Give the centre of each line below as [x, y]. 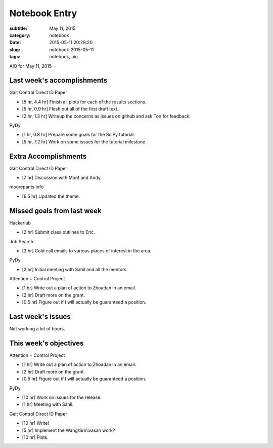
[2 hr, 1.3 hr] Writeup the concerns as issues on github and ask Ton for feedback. [106, 116]
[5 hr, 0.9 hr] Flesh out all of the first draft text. [70, 109]
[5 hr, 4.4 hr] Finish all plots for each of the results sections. [84, 102]
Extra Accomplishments [48, 156]
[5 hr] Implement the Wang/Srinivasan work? [69, 430]
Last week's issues [40, 317]
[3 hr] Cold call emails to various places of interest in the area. [87, 250]
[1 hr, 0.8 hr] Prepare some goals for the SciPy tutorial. [78, 135]
